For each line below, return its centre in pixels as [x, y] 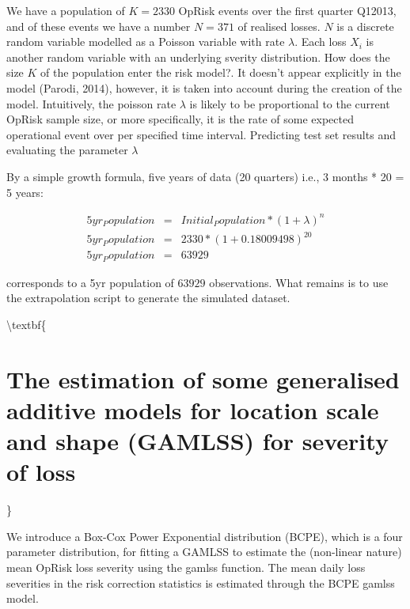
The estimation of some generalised [203, 378]
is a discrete [365, 26]
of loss [41, 472]
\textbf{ [27, 324]
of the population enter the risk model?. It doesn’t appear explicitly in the [221, 72]
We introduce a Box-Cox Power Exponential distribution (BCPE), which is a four [205, 536]
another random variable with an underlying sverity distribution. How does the [198, 57]
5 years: [25, 192]
